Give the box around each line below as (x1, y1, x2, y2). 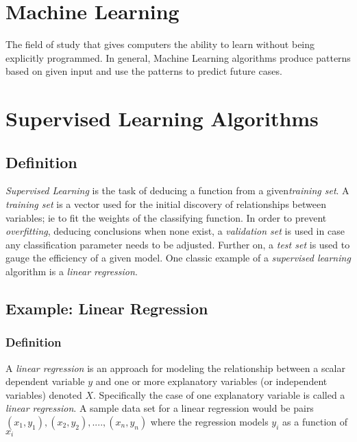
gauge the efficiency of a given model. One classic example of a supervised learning (5, 251, 351, 265)
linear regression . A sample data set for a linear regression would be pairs (5, 401, 314, 415)
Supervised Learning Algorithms (5, 104, 319, 132)
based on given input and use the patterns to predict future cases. (5, 64, 282, 78)
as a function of (282, 415, 348, 429)
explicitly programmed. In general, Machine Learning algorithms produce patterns (5, 50, 351, 65)
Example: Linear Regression (5, 298, 208, 319)
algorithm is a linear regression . (5, 264, 138, 279)
